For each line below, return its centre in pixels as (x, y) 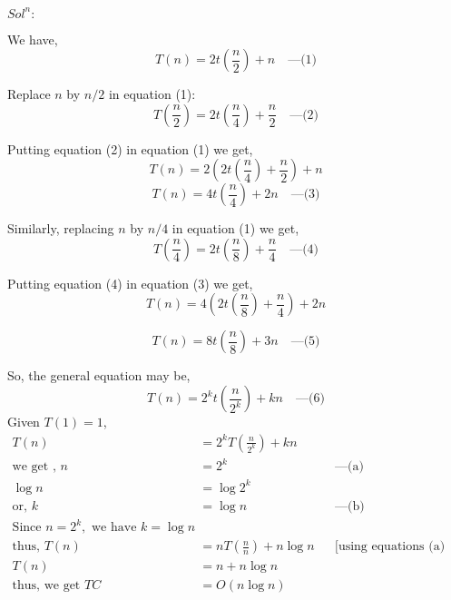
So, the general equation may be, (99, 375)
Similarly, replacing (61, 228)
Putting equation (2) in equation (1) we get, (130, 148)
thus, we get (46, 586)
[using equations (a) (390, 547)
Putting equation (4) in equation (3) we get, (130, 283)
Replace (29, 94)
